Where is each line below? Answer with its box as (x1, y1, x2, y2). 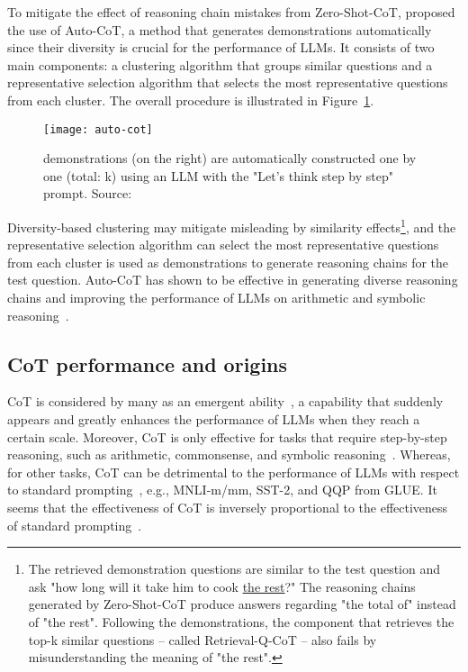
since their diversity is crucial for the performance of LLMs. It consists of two (7, 38, 435, 57)
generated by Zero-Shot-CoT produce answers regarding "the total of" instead (28, 595, 456, 613)
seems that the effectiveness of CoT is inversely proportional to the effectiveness (7, 497, 448, 516)
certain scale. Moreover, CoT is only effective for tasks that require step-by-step (7, 427, 447, 446)
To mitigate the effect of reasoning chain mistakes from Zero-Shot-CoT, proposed (7, 3, 455, 21)
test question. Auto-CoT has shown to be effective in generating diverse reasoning (7, 270, 458, 289)
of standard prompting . (7, 515, 142, 534)
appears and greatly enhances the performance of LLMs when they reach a (7, 410, 420, 429)
